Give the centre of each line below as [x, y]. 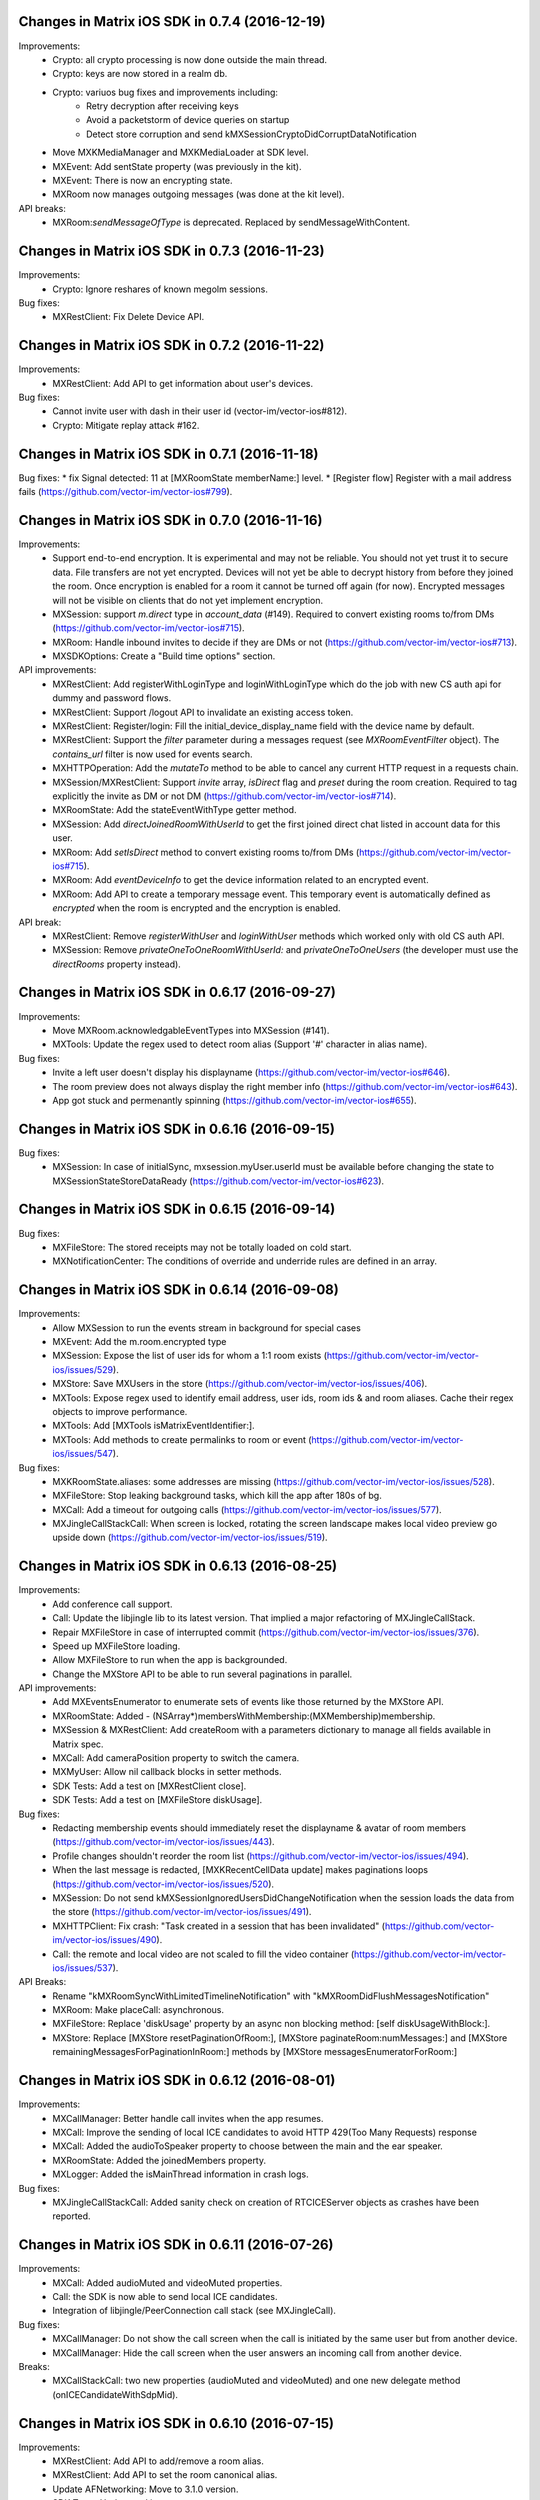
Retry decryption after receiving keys [162, 106]
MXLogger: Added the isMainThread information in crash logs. [180, 2174]
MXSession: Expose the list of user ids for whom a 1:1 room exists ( [190, 1356]
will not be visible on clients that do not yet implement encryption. [188, 600]
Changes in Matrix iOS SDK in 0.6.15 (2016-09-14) [177, 1209]
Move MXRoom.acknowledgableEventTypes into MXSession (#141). [191, 1030]
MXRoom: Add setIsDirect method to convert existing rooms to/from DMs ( [206, 852]
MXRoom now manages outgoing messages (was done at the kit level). [198, 194]
